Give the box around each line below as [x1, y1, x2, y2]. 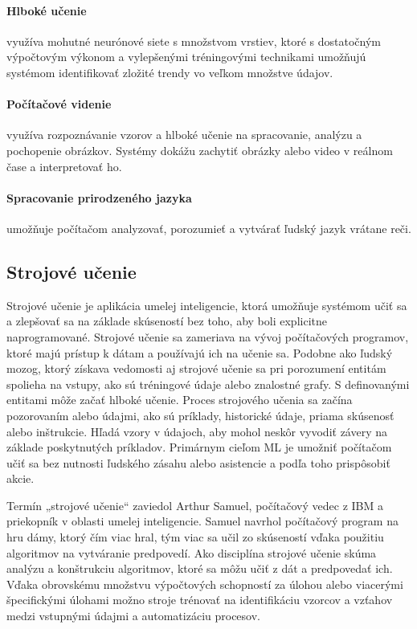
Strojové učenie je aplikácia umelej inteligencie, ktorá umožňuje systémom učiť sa [6, 296, 407, 313]
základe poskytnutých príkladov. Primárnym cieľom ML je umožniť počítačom [6, 439, 392, 455]
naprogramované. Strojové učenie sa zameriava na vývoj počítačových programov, [6, 328, 409, 345]
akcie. [6, 470, 35, 487]
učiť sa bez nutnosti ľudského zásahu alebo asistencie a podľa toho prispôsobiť [6, 454, 390, 471]
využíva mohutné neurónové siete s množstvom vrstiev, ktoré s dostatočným [6, 32, 382, 49]
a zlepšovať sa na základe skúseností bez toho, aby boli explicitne [6, 312, 327, 329]
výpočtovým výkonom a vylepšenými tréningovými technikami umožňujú [6, 48, 366, 65]
